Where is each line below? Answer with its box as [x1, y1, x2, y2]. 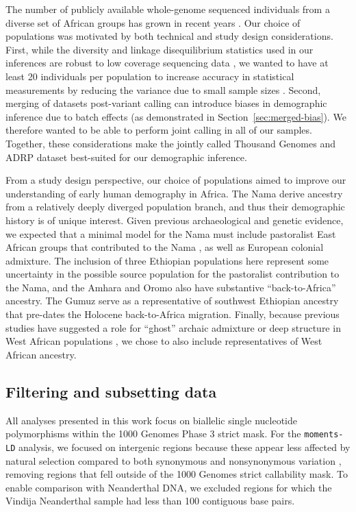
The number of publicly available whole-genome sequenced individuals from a [5, 2, 330, 16]
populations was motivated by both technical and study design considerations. [5, 29, 333, 43]
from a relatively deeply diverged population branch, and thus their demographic [5, 199, 345, 214]
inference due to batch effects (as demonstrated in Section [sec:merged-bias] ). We [5, 109, 346, 123]
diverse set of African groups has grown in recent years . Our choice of [5, 15, 301, 29]
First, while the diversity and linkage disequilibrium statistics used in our [5, 42, 314, 56]
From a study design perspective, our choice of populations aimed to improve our [5, 173, 346, 187]
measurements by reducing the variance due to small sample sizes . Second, [5, 82, 321, 97]
